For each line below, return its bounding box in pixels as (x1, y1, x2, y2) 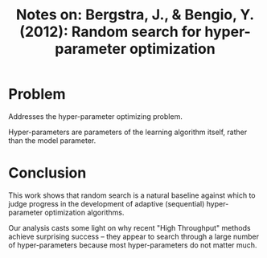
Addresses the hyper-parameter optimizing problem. (8, 111, 183, 121)
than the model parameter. (8, 135, 97, 145)
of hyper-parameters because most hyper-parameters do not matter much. (8, 240, 257, 250)
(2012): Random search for (19, 23, 202, 41)
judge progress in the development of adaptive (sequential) (8, 199, 205, 208)
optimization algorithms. (43, 207, 125, 217)
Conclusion (8, 164, 87, 182)
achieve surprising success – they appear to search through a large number (8, 231, 260, 241)
